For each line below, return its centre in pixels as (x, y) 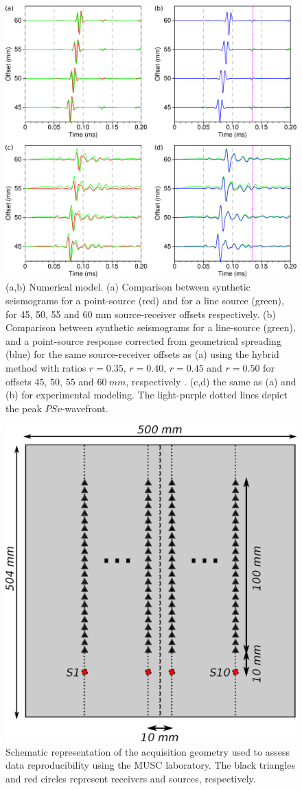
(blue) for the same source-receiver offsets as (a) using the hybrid (142, 354)
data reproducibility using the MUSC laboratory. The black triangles (150, 765)
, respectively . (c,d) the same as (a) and (211, 381)
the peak (24, 408)
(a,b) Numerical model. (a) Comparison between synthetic (128, 287)
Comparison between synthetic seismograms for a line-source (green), (151, 327)
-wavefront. (85, 408)
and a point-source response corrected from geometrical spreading (143, 340)
